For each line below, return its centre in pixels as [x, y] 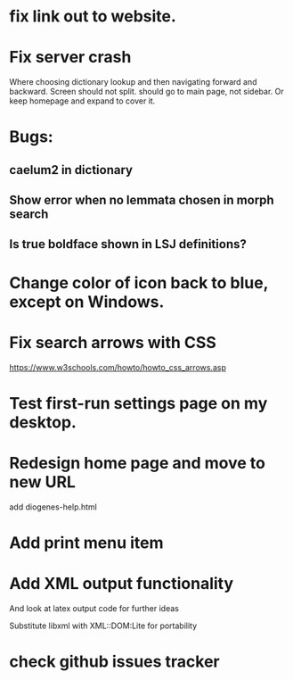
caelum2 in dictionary [71, 170]
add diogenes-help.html [53, 507]
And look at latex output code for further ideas [94, 608]
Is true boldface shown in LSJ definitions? [128, 244]
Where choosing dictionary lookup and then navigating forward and [133, 82]
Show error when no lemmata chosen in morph [142, 200]
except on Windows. [87, 302]
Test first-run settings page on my [138, 403]
